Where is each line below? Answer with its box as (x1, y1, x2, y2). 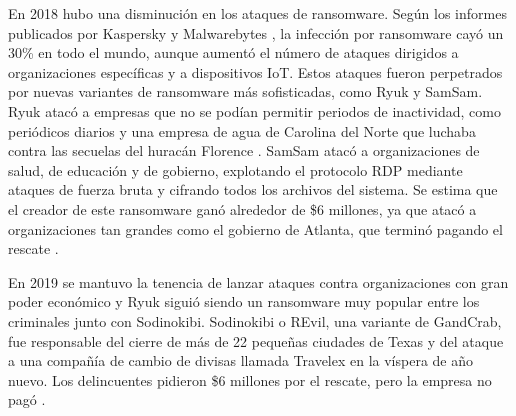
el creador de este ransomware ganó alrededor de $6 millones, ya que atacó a (8, 198, 477, 219)
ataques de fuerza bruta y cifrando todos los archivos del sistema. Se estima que (8, 179, 498, 200)
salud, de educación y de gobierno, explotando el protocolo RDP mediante (8, 159, 463, 180)
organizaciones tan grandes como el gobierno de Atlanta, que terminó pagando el (8, 218, 503, 239)
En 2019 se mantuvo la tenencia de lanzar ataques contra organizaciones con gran (8, 271, 509, 292)
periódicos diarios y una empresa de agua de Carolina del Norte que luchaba (8, 120, 476, 141)
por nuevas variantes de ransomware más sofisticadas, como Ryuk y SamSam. (8, 81, 483, 102)
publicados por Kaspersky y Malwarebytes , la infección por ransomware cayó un (8, 22, 504, 43)
